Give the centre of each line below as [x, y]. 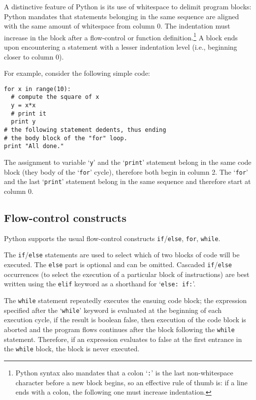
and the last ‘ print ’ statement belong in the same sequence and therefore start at [128, 181]
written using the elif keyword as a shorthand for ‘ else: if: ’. [100, 284]
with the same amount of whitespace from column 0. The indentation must [117, 26]
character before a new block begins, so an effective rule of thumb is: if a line [131, 382]
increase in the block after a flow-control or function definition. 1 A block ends [121, 36]
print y [23, 122]
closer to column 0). [34, 56]
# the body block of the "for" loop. [66, 138]
